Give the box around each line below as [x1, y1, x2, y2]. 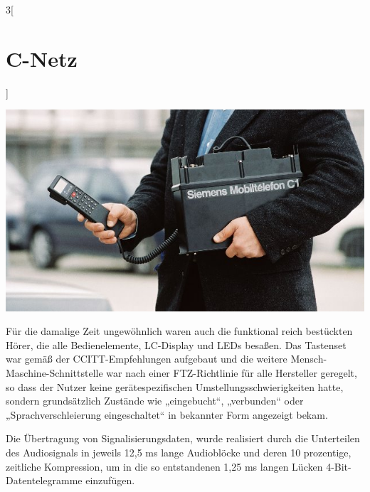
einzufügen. [85, 473, 135, 488]
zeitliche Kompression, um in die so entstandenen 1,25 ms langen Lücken [6, 459, 323, 474]
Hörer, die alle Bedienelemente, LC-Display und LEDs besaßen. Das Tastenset [6, 337, 347, 352]
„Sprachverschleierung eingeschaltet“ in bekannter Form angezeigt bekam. [6, 407, 328, 422]
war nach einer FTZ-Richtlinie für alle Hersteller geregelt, [106, 365, 357, 380]
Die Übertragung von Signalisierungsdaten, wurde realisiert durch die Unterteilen [6, 431, 360, 446]
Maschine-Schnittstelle [6, 365, 103, 380]
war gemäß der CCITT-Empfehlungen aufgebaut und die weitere [6, 351, 287, 366]
